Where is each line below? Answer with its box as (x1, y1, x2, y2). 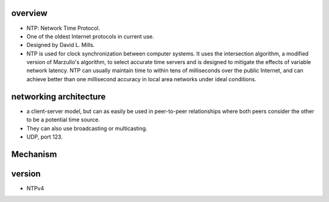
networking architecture (11, 92, 106, 102)
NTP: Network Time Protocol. (26, 24, 101, 32)
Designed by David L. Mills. (26, 41, 95, 49)
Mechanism (11, 149, 57, 159)
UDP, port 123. (26, 133, 63, 140)
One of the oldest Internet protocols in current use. (26, 32, 155, 40)
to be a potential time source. (26, 116, 100, 123)
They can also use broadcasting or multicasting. (26, 124, 147, 132)
